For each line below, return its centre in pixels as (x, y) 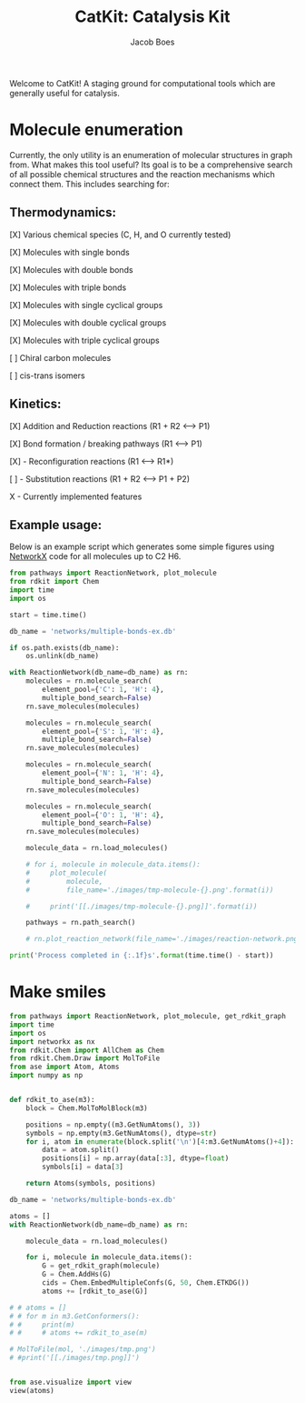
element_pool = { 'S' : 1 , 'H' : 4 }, (103, 731)
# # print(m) (42, 1325)
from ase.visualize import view (70, 1382)
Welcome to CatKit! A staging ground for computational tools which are (143, 83)
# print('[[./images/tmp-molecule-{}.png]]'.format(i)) (142, 907)
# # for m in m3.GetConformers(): (75, 1316)
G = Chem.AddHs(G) (77, 1275)
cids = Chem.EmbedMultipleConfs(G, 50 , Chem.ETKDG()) (146, 1283)
